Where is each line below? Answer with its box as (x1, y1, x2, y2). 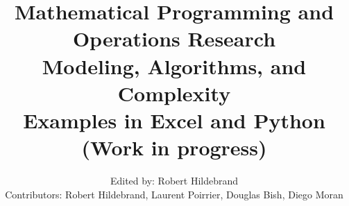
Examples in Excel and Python (23, 105, 325, 134)
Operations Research (72, 24, 276, 53)
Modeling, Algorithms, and (42, 51, 307, 80)
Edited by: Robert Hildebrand (110, 173, 239, 188)
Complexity (117, 78, 231, 107)
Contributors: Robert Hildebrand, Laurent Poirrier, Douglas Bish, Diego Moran (5, 187, 343, 201)
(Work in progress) (81, 133, 267, 162)
